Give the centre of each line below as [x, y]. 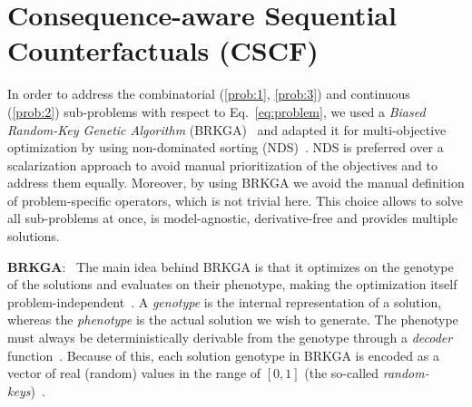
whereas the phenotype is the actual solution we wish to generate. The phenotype [233, 320]
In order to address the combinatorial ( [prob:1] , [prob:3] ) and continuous [209, 94]
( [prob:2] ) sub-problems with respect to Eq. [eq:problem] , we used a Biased [216, 111]
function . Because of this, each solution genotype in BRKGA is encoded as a [223, 355]
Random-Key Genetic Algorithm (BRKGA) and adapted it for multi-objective [227, 129]
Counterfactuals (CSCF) [163, 50]
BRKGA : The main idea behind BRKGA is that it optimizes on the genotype [231, 266]
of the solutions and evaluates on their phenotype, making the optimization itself [232, 284]
